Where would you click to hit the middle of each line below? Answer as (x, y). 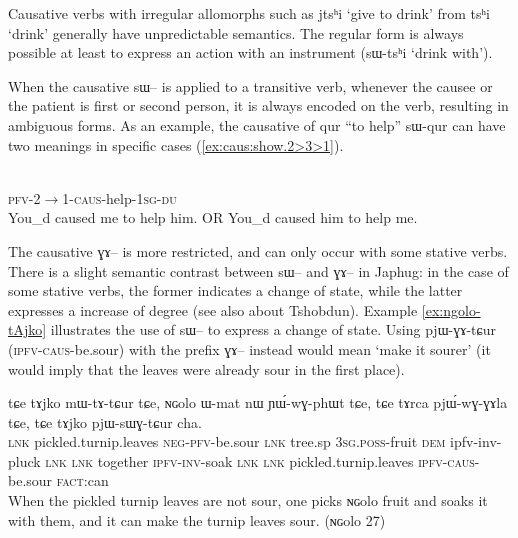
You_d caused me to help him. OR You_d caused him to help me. (213, 217)
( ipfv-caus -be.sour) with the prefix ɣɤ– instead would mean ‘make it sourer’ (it (249, 348)
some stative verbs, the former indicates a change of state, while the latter (235, 290)
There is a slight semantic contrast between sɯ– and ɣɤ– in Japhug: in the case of (258, 270)
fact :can (82, 480)
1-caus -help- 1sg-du (119, 197)
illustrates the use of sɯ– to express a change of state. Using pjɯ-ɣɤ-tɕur (273, 329)
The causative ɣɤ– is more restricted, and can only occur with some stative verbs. (258, 250)
